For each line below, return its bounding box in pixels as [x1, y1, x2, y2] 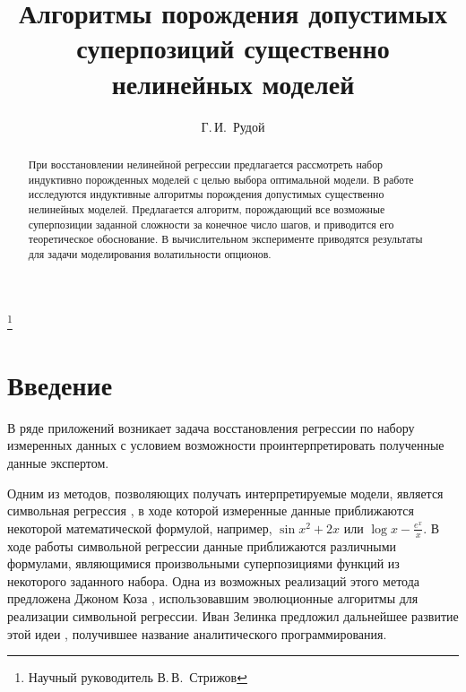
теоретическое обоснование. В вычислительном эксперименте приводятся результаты [28, 231, 423, 247]
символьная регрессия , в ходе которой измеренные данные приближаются [7, 501, 414, 520]
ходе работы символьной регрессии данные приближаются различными [7, 536, 397, 555]
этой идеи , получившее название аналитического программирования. [7, 624, 387, 643]
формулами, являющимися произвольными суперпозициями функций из [7, 554, 400, 573]
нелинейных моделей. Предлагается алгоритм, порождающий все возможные [28, 201, 385, 216]
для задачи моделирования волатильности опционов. [28, 246, 272, 261]
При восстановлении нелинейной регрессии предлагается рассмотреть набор [28, 156, 384, 171]
